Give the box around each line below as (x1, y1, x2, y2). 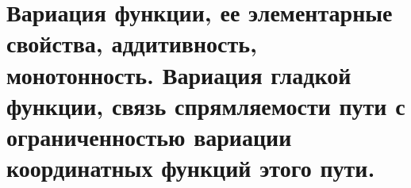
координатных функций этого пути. (6, 152, 375, 184)
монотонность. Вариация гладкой (6, 58, 351, 90)
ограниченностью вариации (6, 120, 292, 152)
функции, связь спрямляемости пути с (6, 89, 405, 121)
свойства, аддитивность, (6, 27, 257, 59)
